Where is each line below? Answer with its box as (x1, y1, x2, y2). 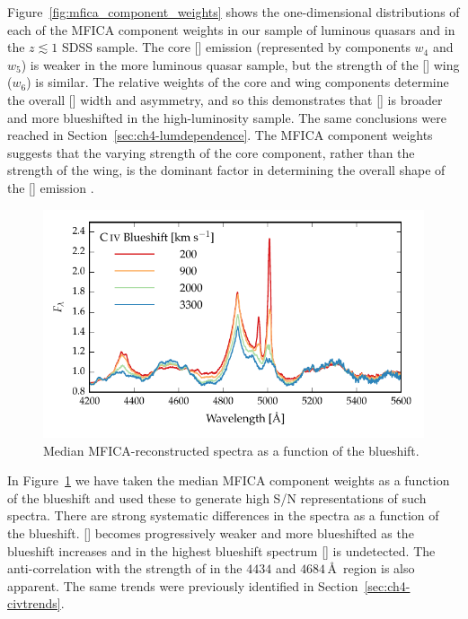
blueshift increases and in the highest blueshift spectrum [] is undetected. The (7, 541, 436, 560)
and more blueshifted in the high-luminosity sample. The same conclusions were (7, 108, 446, 126)
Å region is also (327, 559, 415, 578)
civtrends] (7, 594, 61, 613)
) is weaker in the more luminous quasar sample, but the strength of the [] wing (21, 55, 460, 74)
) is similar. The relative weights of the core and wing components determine (26, 73, 449, 92)
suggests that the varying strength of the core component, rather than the (7, 143, 415, 161)
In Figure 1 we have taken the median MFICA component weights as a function (7, 471, 450, 490)
